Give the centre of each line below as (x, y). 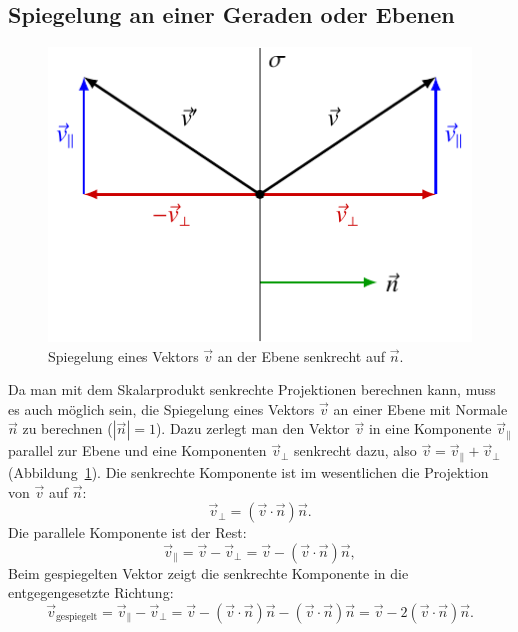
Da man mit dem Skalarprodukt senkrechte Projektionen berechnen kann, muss (252, 389)
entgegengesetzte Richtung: (91, 592)
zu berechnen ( (67, 428)
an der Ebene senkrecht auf (301, 355)
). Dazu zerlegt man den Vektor (252, 428)
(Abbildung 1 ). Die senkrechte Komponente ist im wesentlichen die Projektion (248, 471)
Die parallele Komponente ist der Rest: (127, 532)
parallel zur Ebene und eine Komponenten (137, 450)
